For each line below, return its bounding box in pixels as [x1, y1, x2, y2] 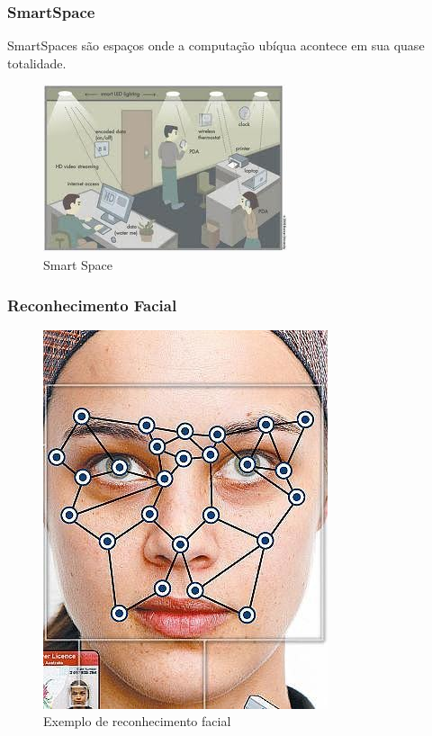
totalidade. [7, 53, 67, 72]
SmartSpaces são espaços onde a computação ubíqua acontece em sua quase [7, 36, 425, 55]
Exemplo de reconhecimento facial [43, 712, 231, 731]
